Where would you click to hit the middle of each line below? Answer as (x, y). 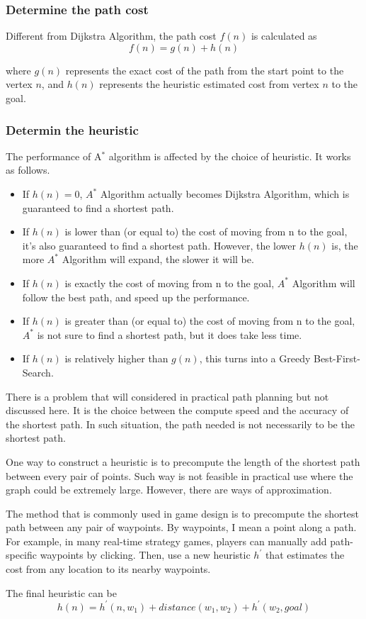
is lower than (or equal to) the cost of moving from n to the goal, (206, 232)
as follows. (28, 170)
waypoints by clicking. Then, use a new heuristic (145, 555)
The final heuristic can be (61, 592)
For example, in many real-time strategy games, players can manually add (166, 541)
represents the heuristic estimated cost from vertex (209, 84)
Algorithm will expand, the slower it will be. (158, 259)
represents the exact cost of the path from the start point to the (205, 70)
